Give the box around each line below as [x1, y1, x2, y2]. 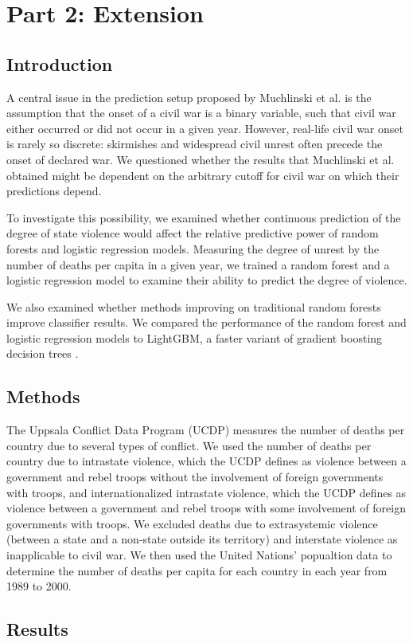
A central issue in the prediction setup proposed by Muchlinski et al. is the [6, 88, 372, 105]
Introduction [6, 51, 113, 76]
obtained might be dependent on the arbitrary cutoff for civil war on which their [6, 167, 399, 183]
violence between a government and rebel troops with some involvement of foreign [6, 500, 406, 516]
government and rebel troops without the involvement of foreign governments [6, 469, 384, 485]
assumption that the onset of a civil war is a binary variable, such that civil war [6, 104, 396, 121]
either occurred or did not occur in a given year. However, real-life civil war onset [6, 120, 403, 136]
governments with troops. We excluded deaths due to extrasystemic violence [6, 515, 378, 531]
